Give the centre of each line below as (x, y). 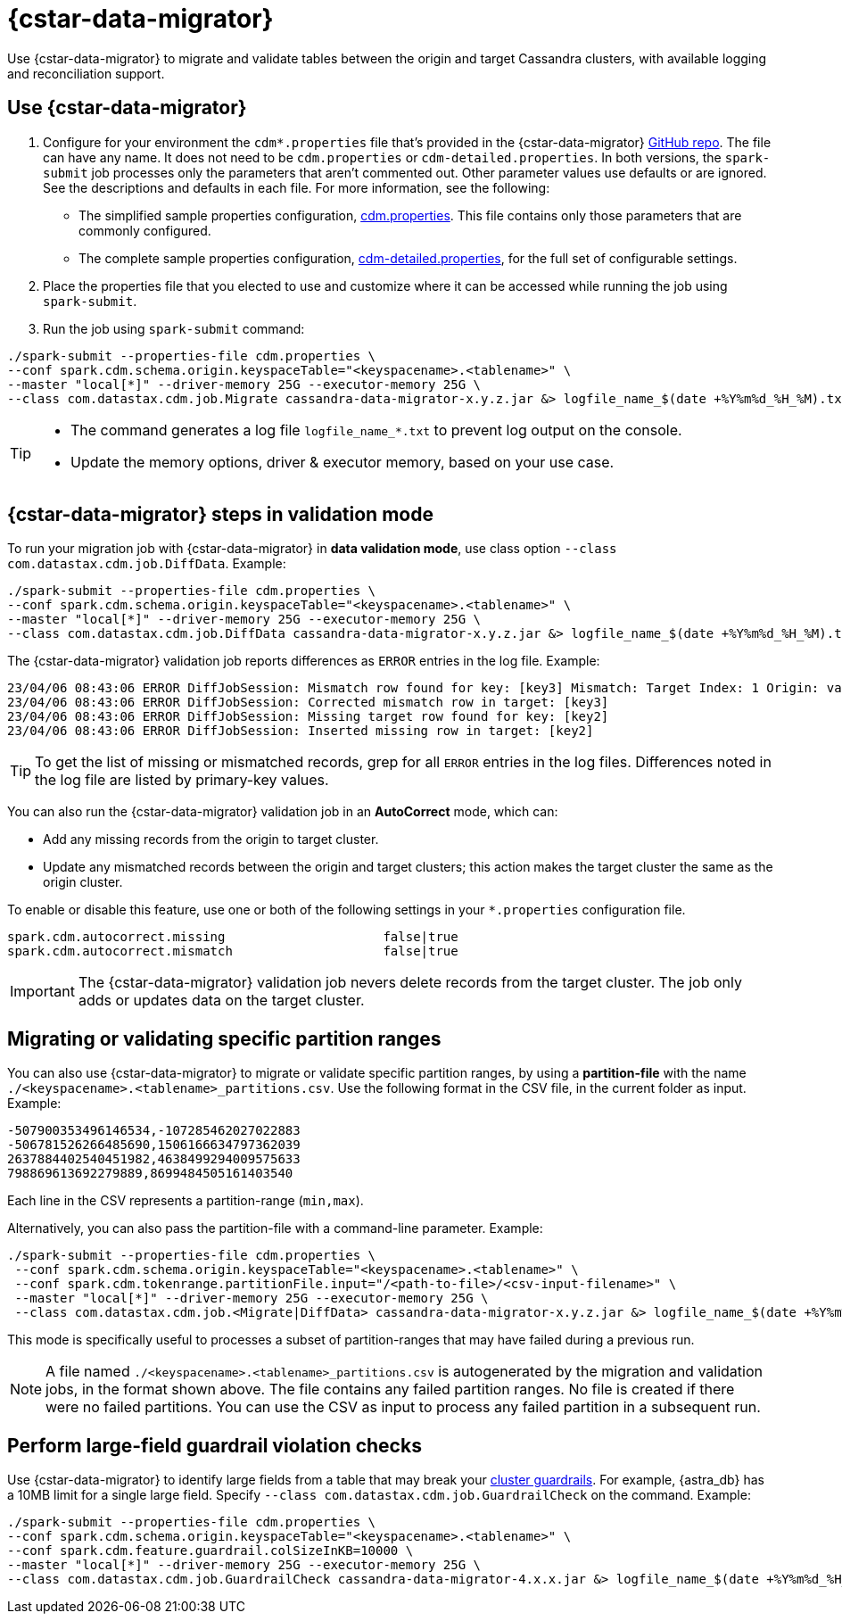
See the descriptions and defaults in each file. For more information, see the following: (297, 187)
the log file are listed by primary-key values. (182, 780)
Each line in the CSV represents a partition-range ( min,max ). (186, 1201)
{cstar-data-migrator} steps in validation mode (220, 515)
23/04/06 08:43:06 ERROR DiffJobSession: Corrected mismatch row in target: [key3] (308, 703)
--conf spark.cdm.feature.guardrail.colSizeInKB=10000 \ (210, 1551)
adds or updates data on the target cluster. (221, 1001)
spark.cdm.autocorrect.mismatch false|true (233, 951)
